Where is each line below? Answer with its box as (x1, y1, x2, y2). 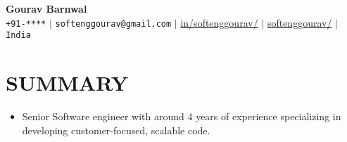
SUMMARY (6, 68, 128, 97)
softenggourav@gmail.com (55, 18, 172, 29)
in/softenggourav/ (180, 15, 258, 30)
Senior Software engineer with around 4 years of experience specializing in (22, 109, 341, 124)
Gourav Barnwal (6, 1, 87, 15)
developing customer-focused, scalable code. (22, 122, 210, 137)
